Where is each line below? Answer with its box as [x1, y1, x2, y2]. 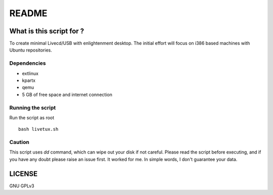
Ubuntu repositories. [9, 47, 53, 53]
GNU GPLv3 [9, 182, 35, 189]
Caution [9, 139, 30, 146]
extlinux [22, 70, 39, 76]
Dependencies [9, 60, 47, 67]
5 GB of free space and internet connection [22, 91, 112, 97]
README [9, 8, 48, 19]
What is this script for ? [9, 27, 84, 35]
